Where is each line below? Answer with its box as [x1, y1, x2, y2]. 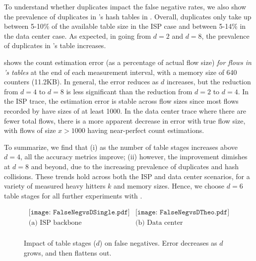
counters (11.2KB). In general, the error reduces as [4, 76, 159, 87]
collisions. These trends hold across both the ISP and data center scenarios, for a [4, 171, 250, 181]
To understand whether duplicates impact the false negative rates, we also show [4, 1, 247, 11]
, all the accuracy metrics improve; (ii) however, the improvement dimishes [20, 151, 248, 162]
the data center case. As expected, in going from [4, 30, 151, 41]
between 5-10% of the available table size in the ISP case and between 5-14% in [4, 21, 246, 31]
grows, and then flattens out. [24, 247, 112, 258]
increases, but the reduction [166, 76, 251, 87]
